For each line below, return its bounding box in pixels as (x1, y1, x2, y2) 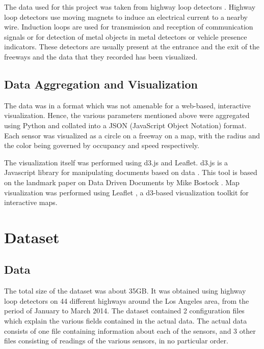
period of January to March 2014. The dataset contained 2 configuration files (4, 305, 245, 316)
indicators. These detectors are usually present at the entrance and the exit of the (4, 41, 260, 52)
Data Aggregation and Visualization (4, 76, 198, 92)
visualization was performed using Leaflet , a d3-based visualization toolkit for (4, 187, 249, 197)
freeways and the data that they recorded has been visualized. (4, 51, 198, 62)
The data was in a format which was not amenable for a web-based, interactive (4, 100, 251, 110)
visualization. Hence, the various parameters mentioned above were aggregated (4, 110, 250, 121)
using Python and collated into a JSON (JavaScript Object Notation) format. (4, 120, 247, 130)
